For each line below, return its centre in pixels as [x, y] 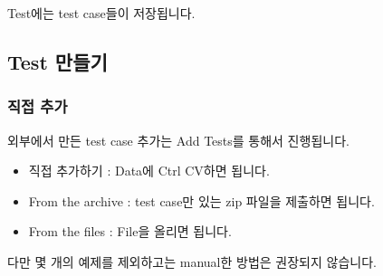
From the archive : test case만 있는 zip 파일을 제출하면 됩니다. [201, 200]
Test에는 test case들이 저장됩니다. [101, 13]
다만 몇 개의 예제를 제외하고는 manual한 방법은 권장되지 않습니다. [192, 261]
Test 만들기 [57, 61]
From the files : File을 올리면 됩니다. [130, 231]
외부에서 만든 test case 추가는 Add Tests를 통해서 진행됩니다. [178, 140]
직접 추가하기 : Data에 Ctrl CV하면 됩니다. [149, 171]
